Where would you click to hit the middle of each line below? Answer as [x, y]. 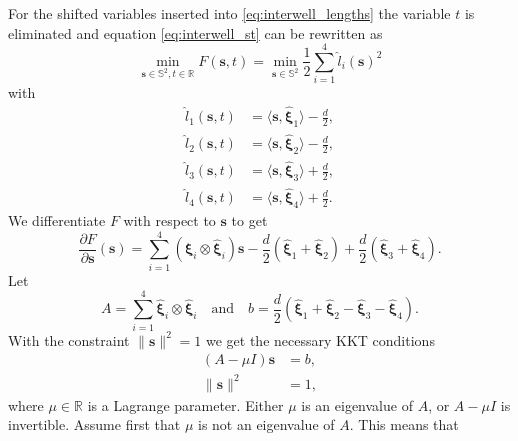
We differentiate [57, 220]
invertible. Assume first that [94, 424]
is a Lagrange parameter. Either [185, 404]
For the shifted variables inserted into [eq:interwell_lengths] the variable [229, 13]
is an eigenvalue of [357, 404]
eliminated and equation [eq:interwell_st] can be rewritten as [195, 32]
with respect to [169, 220]
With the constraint [69, 339]
